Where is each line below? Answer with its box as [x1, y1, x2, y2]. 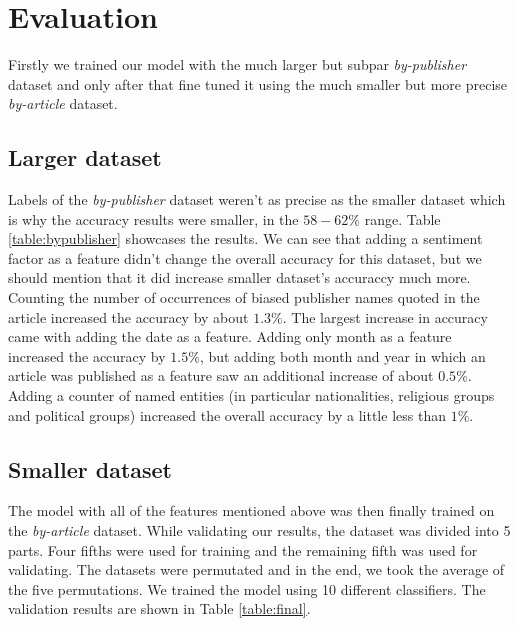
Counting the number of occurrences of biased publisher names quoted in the [8, 287, 480, 308]
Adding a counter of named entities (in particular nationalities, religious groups [8, 385, 495, 406]
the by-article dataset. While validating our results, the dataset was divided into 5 [8, 520, 511, 541]
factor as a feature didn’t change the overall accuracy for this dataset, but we [8, 247, 482, 268]
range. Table [364, 208, 441, 229]
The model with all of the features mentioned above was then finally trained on [8, 500, 495, 521]
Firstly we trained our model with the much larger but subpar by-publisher [8, 54, 467, 75]
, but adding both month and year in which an [199, 345, 486, 366]
